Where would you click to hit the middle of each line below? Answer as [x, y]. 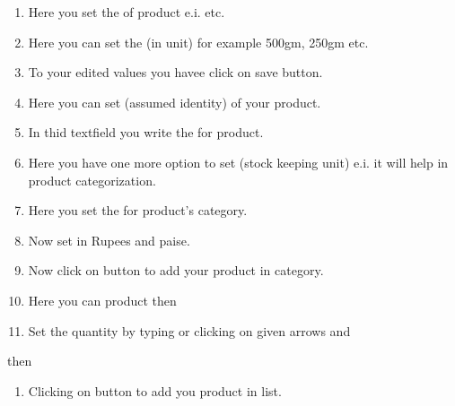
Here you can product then [102, 300]
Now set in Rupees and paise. [109, 240]
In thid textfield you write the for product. [146, 132]
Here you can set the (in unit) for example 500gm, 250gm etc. [198, 42]
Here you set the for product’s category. [138, 210]
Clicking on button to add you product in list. [155, 390]
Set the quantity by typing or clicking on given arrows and [189, 330]
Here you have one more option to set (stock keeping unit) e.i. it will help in [238, 162]
